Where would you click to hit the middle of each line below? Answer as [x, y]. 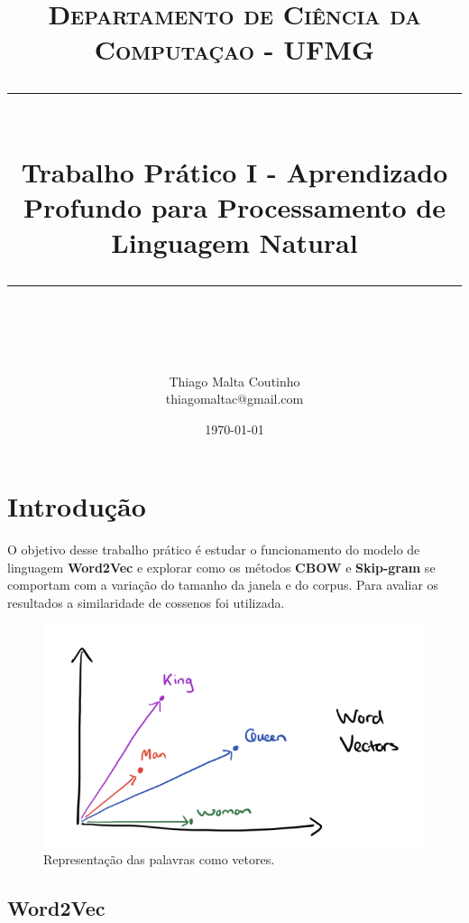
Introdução [77, 506]
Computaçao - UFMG [234, 49]
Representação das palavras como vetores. [159, 859]
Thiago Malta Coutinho [234, 381]
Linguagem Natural [234, 242]
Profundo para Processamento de [234, 206]
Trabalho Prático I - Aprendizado [234, 171]
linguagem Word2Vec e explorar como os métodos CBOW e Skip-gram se [221, 567]
